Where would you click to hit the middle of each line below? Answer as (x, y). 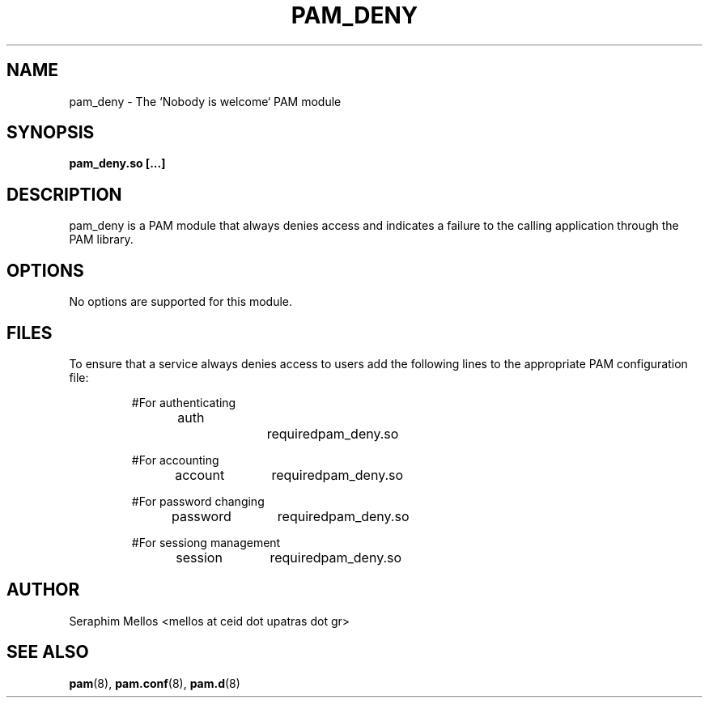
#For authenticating (184, 402)
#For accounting (175, 460)
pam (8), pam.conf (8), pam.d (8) (155, 683)
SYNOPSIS (51, 133)
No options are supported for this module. (181, 302)
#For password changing (198, 501)
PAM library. (101, 240)
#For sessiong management (206, 542)
